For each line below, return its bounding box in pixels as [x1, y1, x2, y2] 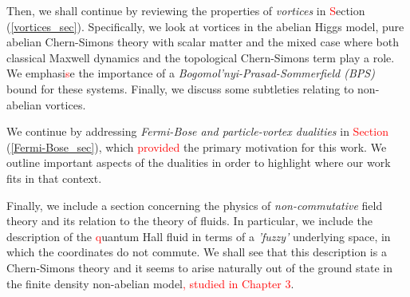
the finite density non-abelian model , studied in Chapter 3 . [6, 275, 294, 291]
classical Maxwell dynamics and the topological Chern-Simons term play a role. [6, 49, 395, 65]
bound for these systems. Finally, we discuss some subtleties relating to [6, 80, 354, 97]
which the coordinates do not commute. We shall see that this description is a [6, 244, 387, 260]
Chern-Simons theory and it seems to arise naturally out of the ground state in [6, 259, 392, 275]
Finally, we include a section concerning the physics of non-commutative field [6, 196, 383, 213]
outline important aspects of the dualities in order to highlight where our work [6, 154, 391, 171]
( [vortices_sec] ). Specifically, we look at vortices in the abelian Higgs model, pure [6, 18, 404, 34]
